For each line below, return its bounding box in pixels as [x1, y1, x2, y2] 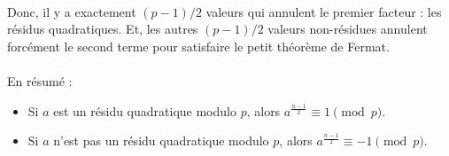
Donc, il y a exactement [7, 2, 136, 20]
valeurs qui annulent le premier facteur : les [205, 2, 442, 20]
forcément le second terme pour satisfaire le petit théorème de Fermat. [7, 36, 390, 55]
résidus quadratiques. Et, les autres [7, 19, 198, 38]
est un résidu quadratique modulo [53, 101, 236, 120]
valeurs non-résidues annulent [267, 19, 428, 38]
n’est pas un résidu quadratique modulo [53, 131, 269, 150]
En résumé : [7, 71, 73, 90]
